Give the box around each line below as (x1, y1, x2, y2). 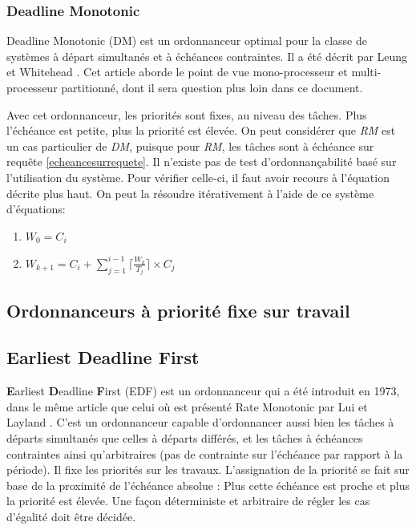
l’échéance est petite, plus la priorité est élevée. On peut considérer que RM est (6, 122, 396, 139)
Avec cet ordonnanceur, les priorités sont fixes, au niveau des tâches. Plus (6, 106, 367, 123)
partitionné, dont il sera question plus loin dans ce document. (61, 79, 363, 95)
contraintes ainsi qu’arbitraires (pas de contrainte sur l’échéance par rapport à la (6, 445, 403, 462)
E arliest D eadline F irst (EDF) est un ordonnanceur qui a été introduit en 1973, (6, 382, 400, 399)
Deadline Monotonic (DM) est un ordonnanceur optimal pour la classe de (6, 32, 367, 49)
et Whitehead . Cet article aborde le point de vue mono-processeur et (6, 63, 348, 80)
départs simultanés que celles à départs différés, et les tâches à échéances (6, 430, 363, 447)
